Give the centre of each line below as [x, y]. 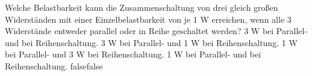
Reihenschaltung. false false [54, 66]
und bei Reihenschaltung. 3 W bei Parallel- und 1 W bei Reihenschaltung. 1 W [151, 42]
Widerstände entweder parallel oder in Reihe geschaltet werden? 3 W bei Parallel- [156, 31]
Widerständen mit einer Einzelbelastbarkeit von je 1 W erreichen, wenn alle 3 [148, 19]
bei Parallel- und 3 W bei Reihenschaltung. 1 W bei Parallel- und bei [133, 54]
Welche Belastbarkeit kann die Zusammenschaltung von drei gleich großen [142, 7]
